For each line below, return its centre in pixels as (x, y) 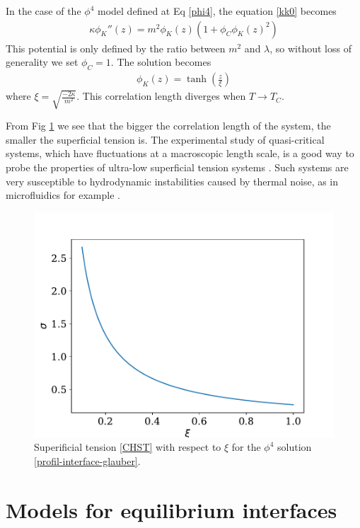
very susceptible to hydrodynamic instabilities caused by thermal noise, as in (172, 181)
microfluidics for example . (63, 195)
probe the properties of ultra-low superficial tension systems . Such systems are (177, 167)
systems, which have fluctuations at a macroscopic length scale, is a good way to (180, 153)
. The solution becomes (161, 62)
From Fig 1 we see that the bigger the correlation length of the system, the (168, 126)
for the (246, 447)
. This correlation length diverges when (161, 96)
